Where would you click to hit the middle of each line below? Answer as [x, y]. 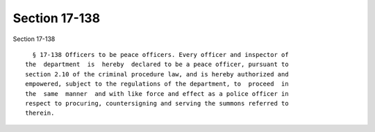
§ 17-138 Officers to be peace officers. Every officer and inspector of [160, 55]
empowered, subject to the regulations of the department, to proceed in [157, 84]
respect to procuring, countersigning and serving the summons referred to [157, 103]
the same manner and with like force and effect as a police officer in [157, 93]
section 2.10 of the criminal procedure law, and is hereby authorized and [157, 74]
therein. [40, 113]
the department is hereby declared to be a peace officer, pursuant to [157, 65]
